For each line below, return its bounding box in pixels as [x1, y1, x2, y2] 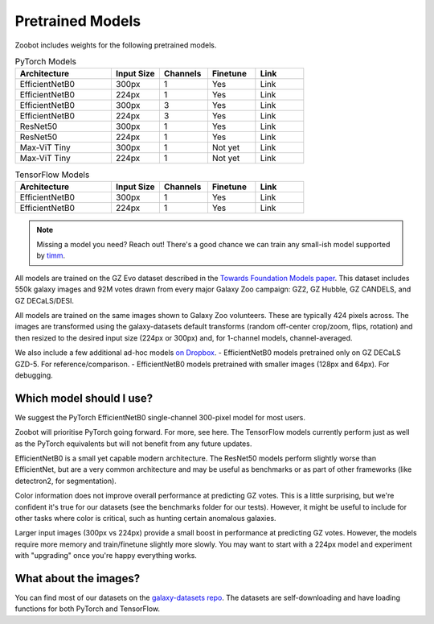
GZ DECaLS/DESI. [14, 295, 75, 305]
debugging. [14, 370, 54, 380]
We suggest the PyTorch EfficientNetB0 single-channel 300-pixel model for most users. [14, 412, 305, 422]
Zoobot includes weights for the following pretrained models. [14, 40, 217, 50]
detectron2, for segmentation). [14, 476, 117, 486]
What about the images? [14, 572, 141, 585]
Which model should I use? [14, 391, 154, 405]
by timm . [36, 250, 66, 261]
